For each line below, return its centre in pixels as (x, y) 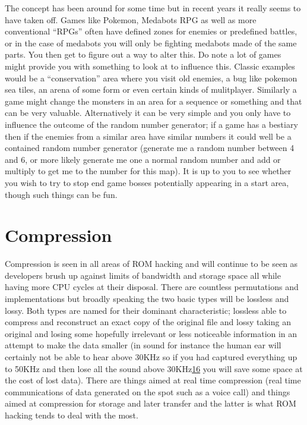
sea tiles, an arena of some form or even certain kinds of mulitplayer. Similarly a (151, 89)
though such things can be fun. (61, 194)
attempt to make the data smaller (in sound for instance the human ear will (143, 345)
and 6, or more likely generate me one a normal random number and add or (143, 159)
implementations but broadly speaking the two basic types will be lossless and (147, 298)
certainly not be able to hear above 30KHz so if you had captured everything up (151, 356)
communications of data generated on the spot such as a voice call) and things (148, 391)
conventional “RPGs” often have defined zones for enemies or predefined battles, (151, 31)
